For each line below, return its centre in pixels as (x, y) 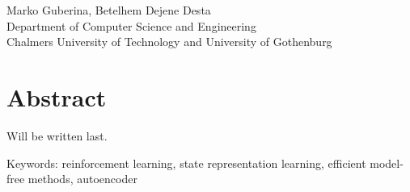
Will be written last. (57, 136)
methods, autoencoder (82, 179)
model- (387, 163)
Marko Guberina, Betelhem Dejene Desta (109, 10)
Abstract (57, 97)
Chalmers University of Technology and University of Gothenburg (169, 42)
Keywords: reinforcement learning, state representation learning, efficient (186, 163)
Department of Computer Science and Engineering (131, 25)
